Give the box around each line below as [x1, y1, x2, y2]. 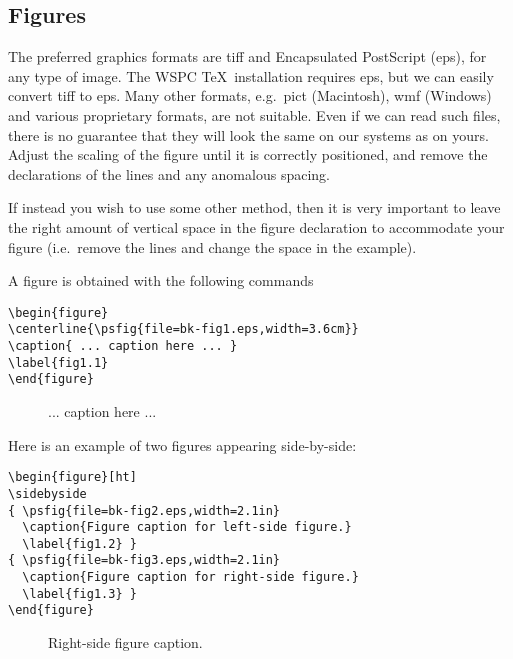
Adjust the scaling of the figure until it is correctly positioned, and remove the [8, 144, 488, 165]
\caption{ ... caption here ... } [8, 339, 238, 354]
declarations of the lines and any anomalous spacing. [8, 163, 330, 184]
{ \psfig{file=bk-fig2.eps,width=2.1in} [8, 503, 281, 518]
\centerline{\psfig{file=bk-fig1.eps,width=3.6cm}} [8, 322, 359, 337]
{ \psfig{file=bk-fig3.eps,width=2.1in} [8, 553, 281, 568]
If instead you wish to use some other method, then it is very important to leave [8, 197, 501, 218]
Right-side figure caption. [48, 632, 203, 653]
